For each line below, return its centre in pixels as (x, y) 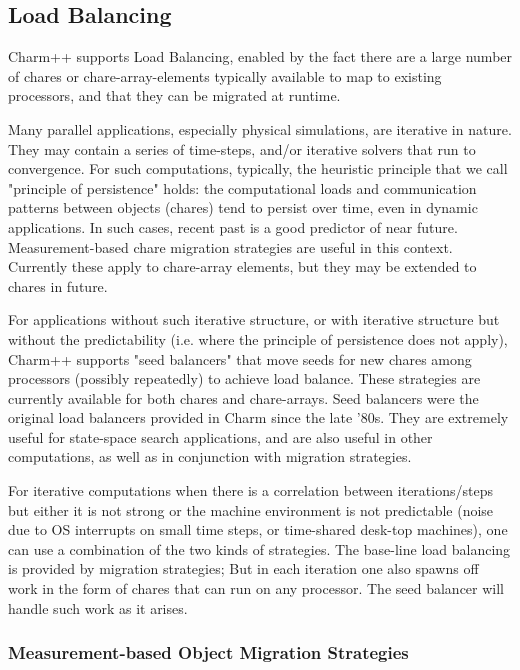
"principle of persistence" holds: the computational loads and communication (242, 187)
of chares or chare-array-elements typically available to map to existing (225, 75)
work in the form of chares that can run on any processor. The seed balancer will (256, 588)
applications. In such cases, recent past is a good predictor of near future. (233, 226)
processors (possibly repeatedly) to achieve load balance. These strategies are (244, 378)
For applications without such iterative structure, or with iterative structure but (254, 319)
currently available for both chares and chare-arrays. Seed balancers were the (243, 397)
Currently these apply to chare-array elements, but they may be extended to (242, 266)
